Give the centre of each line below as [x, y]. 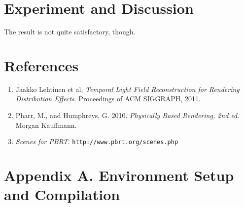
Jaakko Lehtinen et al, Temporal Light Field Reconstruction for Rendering [127, 89]
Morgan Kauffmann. [46, 125]
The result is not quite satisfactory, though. [70, 32]
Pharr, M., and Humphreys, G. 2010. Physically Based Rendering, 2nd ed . [127, 115]
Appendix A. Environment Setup [119, 175]
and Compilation [62, 194]
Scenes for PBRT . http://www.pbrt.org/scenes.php [97, 141]
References [41, 65]
